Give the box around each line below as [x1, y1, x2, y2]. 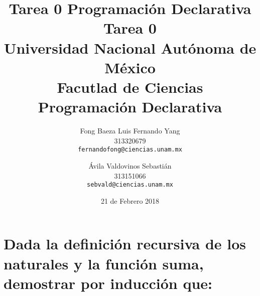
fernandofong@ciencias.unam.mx [78, 146, 182, 154]
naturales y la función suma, [4, 253, 204, 273]
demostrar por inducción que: [4, 272, 213, 293]
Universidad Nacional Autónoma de [4, 37, 256, 58]
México [104, 57, 156, 77]
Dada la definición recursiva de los [4, 233, 246, 254]
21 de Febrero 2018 [100, 195, 160, 206]
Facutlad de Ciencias [57, 76, 203, 97]
